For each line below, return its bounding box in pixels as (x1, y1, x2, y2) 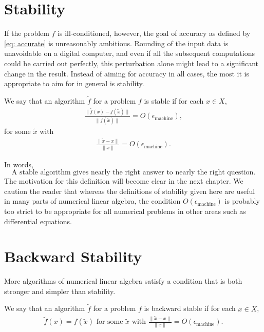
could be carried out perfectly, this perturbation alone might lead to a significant (4, 57, 259, 68)
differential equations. (4, 216, 72, 226)
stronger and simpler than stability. (4, 285, 116, 296)
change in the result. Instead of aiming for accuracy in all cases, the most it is (4, 68, 249, 79)
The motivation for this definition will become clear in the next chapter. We (4, 175, 243, 186)
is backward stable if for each (144, 303, 236, 314)
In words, (4, 159, 33, 169)
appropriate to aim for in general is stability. (4, 78, 144, 89)
